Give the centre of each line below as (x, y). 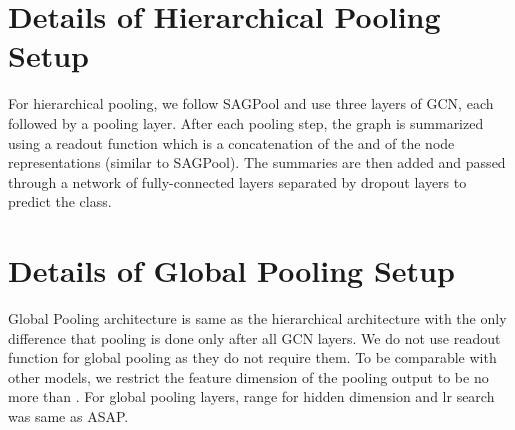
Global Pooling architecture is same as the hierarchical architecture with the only (257, 318)
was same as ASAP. (68, 415)
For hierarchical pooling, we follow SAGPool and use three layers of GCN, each (251, 103)
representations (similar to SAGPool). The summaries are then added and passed (257, 162)
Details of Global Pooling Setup (231, 270)
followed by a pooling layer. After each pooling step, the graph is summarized (246, 122)
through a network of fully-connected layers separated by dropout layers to (237, 181)
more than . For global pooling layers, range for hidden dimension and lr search (251, 396)
